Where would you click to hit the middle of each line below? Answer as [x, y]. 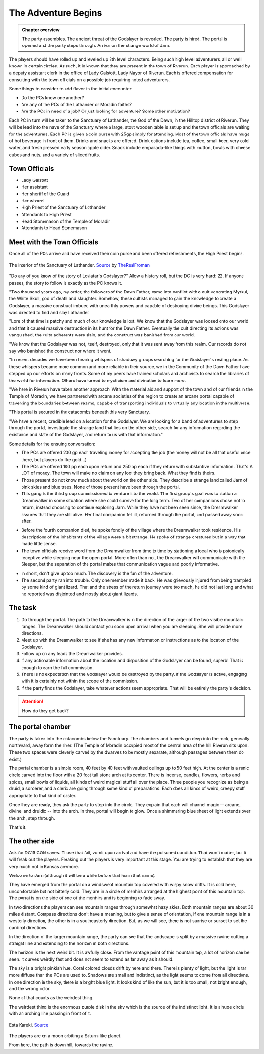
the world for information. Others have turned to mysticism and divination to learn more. [98, 380]
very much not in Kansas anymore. [44, 866]
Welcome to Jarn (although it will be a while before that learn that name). [82, 875]
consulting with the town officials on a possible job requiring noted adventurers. [89, 79]
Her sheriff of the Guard [45, 194]
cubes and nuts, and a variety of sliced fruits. [55, 155]
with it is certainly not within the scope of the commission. [80, 681]
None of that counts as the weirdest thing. [51, 998]
